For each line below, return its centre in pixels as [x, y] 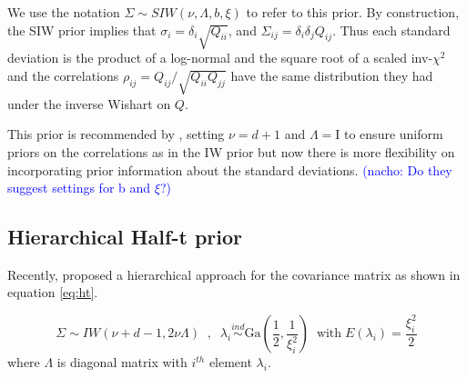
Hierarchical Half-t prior [125, 237]
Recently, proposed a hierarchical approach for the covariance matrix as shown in [234, 274]
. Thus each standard [391, 30]
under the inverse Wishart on [89, 103]
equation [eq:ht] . [53, 292]
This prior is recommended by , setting [116, 134]
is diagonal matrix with [122, 362]
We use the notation [64, 12]
